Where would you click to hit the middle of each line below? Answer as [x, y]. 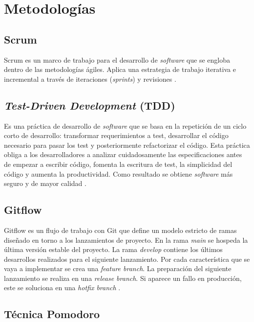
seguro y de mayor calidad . [45, 183]
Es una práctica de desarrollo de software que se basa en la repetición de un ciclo [125, 126]
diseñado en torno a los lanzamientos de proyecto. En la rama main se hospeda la [126, 240]
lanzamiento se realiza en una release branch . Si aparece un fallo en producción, [123, 278]
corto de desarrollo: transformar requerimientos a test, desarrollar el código [116, 135]
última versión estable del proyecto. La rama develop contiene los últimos [113, 249]
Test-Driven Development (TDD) [90, 105]
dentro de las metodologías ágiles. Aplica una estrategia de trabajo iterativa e [120, 69]
